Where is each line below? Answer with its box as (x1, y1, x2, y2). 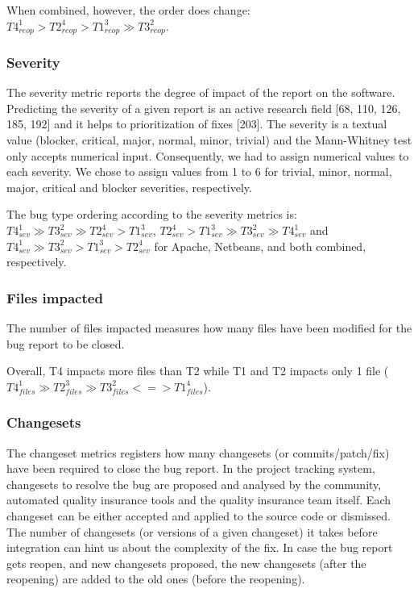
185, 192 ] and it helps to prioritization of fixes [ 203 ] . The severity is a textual (6, 115, 387, 132)
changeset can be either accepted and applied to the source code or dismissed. (6, 507, 391, 524)
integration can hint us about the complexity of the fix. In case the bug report (6, 539, 393, 556)
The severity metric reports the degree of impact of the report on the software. (6, 84, 395, 101)
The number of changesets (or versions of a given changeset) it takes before (6, 523, 378, 540)
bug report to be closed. (6, 335, 125, 352)
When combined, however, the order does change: (6, 2, 250, 18)
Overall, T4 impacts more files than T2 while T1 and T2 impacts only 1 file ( (6, 362, 389, 379)
